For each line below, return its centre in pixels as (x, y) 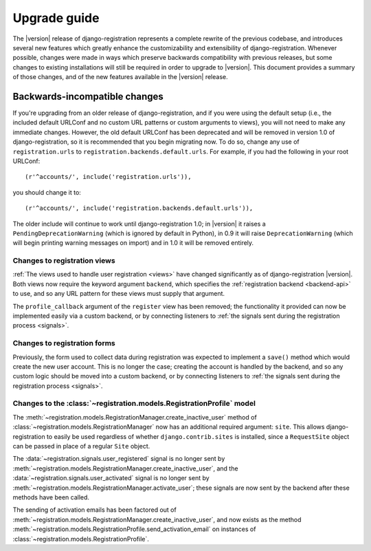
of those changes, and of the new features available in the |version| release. (120, 77)
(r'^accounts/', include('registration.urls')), (108, 177)
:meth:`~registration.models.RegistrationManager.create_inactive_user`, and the (125, 468)
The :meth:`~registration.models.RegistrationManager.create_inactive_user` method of (135, 417)
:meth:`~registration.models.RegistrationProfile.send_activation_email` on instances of (134, 529)
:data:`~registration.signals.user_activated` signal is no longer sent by (111, 478)
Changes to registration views (64, 261)
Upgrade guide (56, 18)
